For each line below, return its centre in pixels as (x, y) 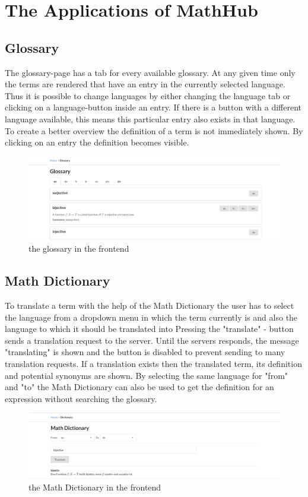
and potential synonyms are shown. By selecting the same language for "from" (147, 375)
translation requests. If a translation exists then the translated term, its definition (153, 363)
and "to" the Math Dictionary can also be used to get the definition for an (139, 387)
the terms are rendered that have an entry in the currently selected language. (145, 84)
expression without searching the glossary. (81, 398)
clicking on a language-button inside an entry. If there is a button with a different (153, 107)
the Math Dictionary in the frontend (95, 487)
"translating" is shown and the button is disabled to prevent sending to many (145, 352)
